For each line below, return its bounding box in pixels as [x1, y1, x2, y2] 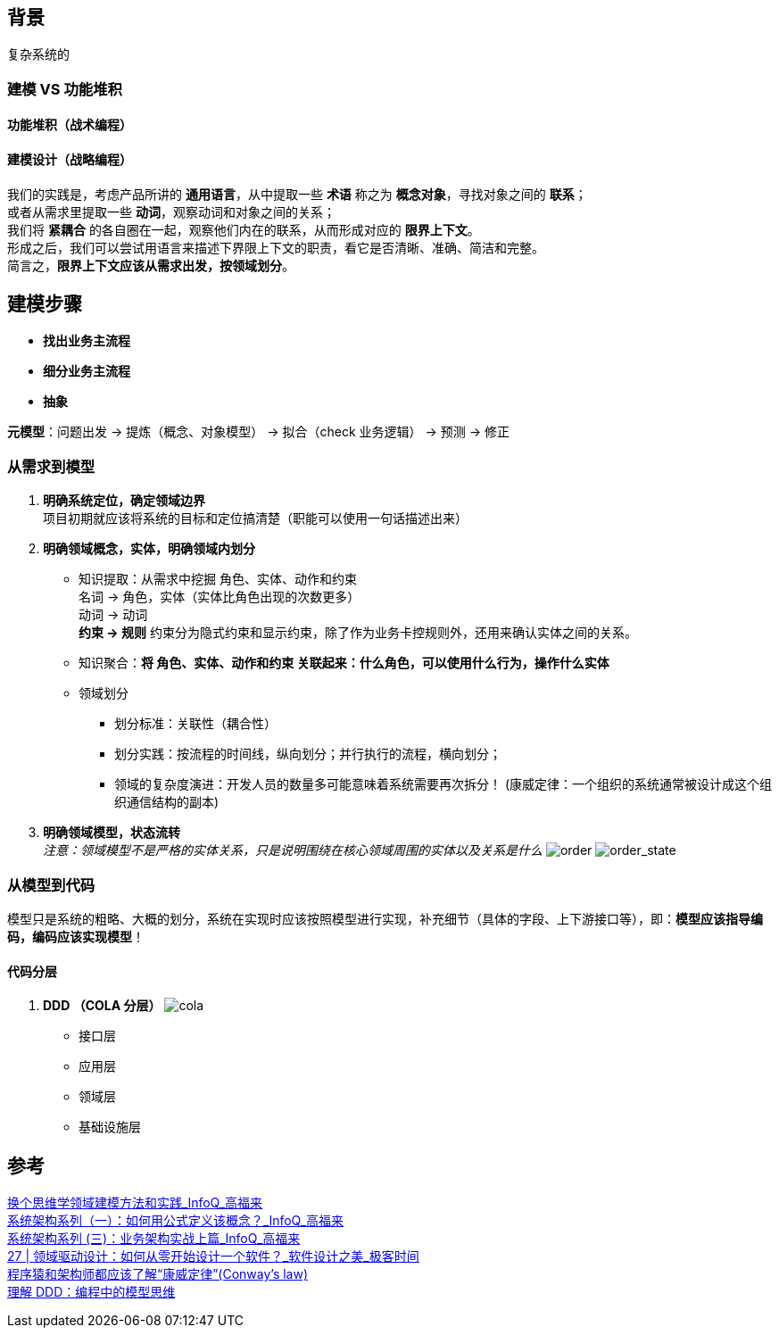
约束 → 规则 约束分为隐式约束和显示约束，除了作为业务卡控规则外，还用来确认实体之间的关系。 [79, 625, 637, 641]
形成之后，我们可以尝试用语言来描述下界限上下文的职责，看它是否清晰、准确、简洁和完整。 [7, 239, 544, 255]
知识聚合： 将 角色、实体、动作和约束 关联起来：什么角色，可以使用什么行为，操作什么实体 [79, 655, 609, 671]
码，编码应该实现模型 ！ [7, 928, 145, 944]
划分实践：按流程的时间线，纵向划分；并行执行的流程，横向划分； [114, 746, 501, 762]
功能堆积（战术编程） [7, 117, 132, 133]
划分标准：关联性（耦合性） [114, 716, 277, 732]
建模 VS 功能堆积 [7, 79, 122, 98]
